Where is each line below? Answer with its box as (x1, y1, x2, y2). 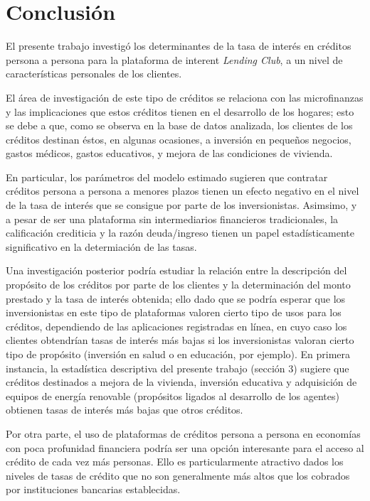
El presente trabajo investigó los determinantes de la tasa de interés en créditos (6, 38, 351, 53)
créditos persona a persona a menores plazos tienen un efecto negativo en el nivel (6, 183, 359, 198)
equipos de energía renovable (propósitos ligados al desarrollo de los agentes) (6, 388, 339, 403)
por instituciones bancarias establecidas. (6, 482, 181, 497)
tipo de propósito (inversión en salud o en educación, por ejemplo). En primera (6, 347, 351, 361)
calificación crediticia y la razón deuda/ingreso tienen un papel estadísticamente (6, 225, 354, 240)
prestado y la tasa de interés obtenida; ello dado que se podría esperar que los (6, 291, 346, 306)
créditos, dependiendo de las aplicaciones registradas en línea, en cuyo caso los (6, 318, 347, 333)
